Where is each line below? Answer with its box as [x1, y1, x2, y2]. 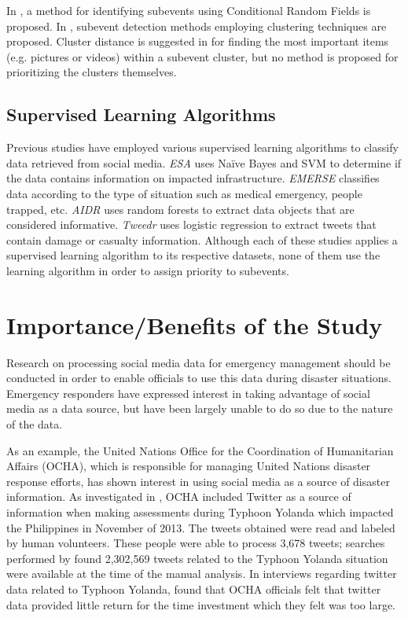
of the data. [6, 416, 63, 432]
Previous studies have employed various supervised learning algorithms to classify [6, 139, 399, 156]
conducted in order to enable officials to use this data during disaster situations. [6, 370, 391, 386]
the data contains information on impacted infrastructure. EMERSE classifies [6, 170, 380, 186]
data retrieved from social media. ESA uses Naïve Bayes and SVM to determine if [6, 154, 402, 171]
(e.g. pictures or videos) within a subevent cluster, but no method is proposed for [6, 48, 399, 64]
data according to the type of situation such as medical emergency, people [6, 185, 362, 201]
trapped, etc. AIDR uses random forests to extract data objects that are [6, 200, 355, 217]
